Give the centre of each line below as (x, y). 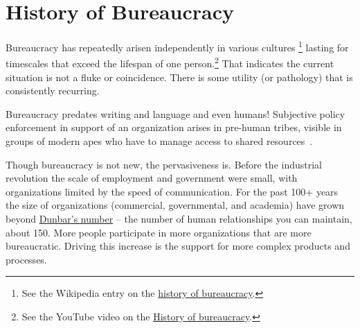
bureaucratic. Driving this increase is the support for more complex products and (178, 246)
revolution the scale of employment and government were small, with (152, 178)
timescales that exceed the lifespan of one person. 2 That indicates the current (170, 62)
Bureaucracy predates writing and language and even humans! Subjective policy (175, 113)
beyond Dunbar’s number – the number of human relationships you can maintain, (179, 218)
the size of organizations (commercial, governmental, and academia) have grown (175, 205)
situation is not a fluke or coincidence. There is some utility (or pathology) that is (179, 77)
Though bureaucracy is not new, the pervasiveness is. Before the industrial (164, 164)
